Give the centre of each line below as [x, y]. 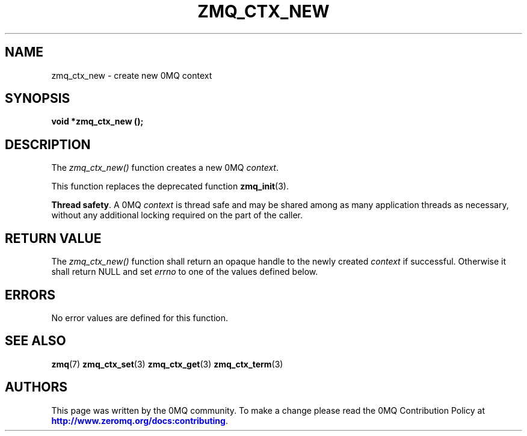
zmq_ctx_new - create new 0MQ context [132, 75]
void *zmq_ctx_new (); [97, 121]
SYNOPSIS [38, 99]
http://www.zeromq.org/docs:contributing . [140, 420]
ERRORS [30, 295]
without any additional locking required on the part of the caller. [177, 215]
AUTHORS [36, 387]
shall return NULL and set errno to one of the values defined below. [185, 272]
